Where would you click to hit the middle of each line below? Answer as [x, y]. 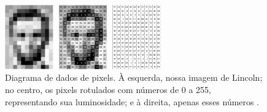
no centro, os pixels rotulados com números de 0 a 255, [108, 89]
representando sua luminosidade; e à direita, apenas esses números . [132, 101]
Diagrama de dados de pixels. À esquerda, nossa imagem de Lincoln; [134, 77]
